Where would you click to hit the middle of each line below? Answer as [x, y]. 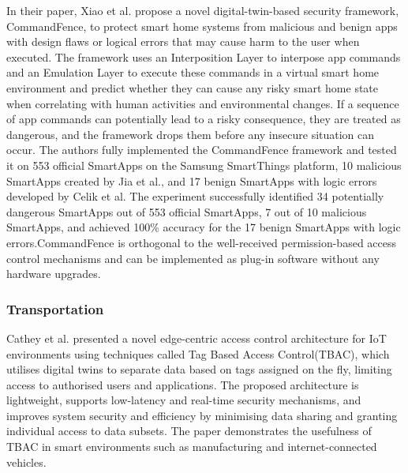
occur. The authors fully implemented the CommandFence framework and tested [202, 150]
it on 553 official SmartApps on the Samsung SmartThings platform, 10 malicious [204, 165]
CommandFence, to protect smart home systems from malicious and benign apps [202, 26]
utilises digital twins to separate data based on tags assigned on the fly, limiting [199, 369]
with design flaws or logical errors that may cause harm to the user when [183, 41]
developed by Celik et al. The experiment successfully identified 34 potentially [195, 196]
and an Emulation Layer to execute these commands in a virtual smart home [193, 72]
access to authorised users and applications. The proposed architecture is [183, 384]
